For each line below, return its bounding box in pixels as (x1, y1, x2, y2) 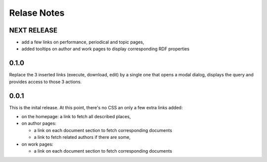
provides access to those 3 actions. (9, 79, 82, 85)
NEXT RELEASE (9, 26, 58, 34)
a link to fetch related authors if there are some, (34, 134, 131, 140)
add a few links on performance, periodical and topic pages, (21, 39, 144, 45)
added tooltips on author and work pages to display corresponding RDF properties (21, 46, 190, 52)
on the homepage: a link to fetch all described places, (21, 114, 131, 120)
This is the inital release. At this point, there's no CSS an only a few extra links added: (9, 104, 183, 110)
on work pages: (21, 141, 54, 147)
